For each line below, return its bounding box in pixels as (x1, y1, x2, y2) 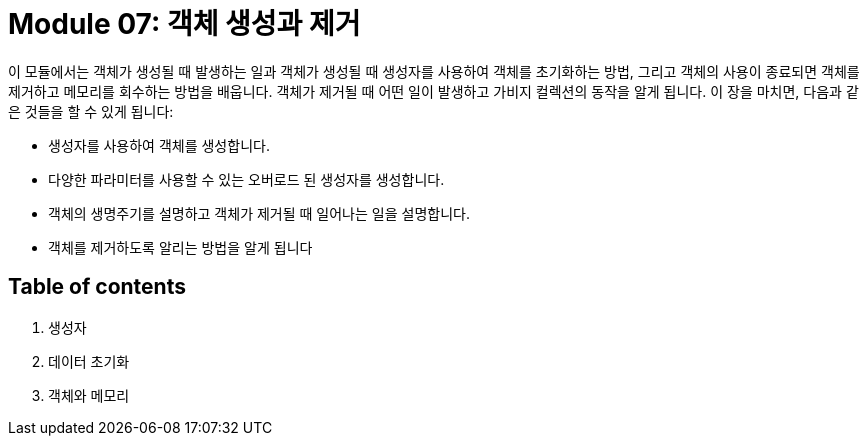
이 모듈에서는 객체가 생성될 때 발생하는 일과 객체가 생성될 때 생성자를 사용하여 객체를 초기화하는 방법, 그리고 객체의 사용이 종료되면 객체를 (8, 62, 860, 80)
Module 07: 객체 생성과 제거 (8, 7, 361, 41)
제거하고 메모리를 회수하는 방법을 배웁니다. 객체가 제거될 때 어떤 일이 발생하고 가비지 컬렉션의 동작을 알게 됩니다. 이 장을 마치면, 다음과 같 (8, 82, 859, 100)
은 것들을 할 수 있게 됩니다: (8, 102, 174, 120)
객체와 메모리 (48, 386, 130, 404)
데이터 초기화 (48, 352, 130, 370)
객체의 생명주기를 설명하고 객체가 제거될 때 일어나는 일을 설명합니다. (48, 204, 470, 222)
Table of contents (8, 274, 186, 300)
